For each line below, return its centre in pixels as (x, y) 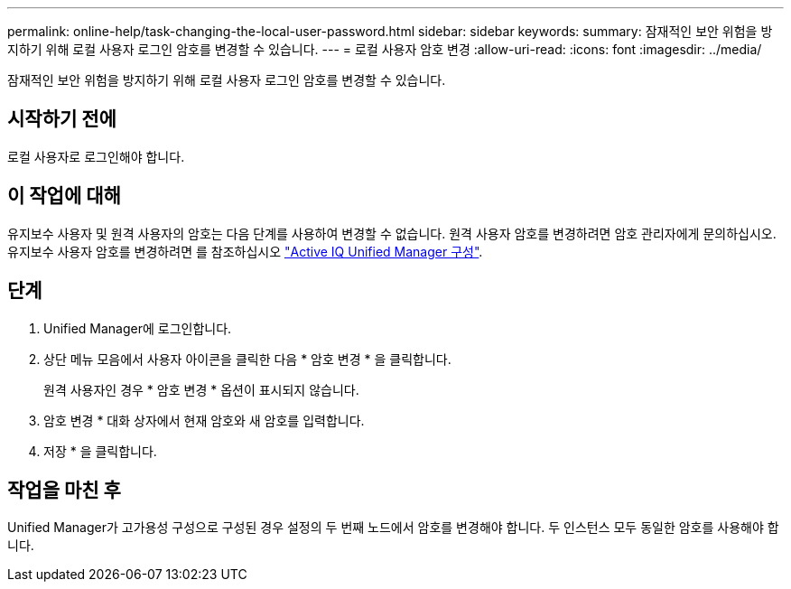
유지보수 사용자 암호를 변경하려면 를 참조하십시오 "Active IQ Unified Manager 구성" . (245, 251)
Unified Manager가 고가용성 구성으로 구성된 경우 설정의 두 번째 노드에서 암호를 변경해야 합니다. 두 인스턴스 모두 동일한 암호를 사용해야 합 (393, 528)
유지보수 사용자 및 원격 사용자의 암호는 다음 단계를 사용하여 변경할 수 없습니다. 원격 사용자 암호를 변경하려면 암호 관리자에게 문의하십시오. (392, 233)
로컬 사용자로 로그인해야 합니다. (96, 156)
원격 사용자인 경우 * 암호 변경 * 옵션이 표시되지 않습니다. (201, 389)
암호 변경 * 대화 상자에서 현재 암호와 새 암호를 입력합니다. (204, 420)
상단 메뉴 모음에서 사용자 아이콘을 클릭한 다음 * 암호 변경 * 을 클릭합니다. (247, 359)
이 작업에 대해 (64, 196)
